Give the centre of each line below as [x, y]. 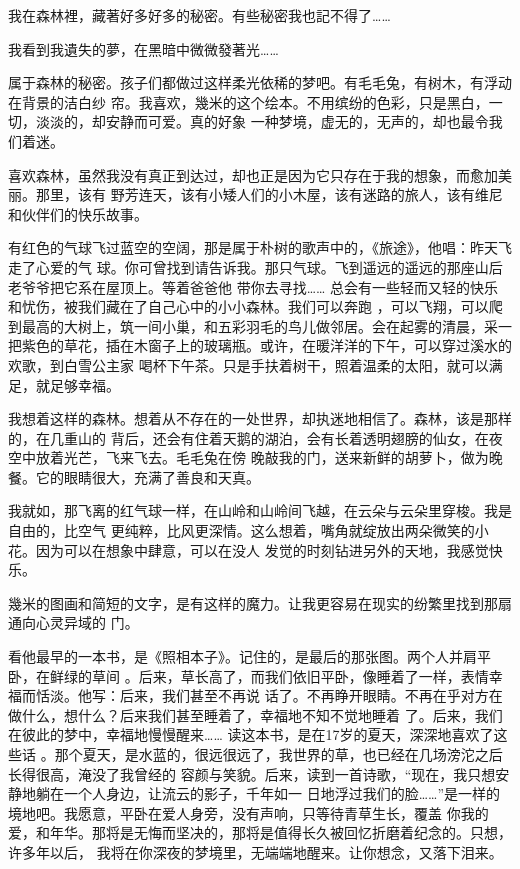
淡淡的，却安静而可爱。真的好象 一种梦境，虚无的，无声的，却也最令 [262, 121]
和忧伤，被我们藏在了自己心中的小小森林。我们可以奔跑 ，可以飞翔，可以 [248, 306]
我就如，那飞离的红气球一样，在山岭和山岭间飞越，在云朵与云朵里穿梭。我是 [260, 510]
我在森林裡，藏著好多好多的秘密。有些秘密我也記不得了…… [199, 15]
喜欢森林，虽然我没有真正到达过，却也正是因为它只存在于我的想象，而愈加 [253, 174]
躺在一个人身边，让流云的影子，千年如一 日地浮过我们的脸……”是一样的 [268, 793]
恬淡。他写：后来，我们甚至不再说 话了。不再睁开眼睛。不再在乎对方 [262, 695]
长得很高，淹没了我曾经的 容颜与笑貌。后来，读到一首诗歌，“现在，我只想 [252, 773]
